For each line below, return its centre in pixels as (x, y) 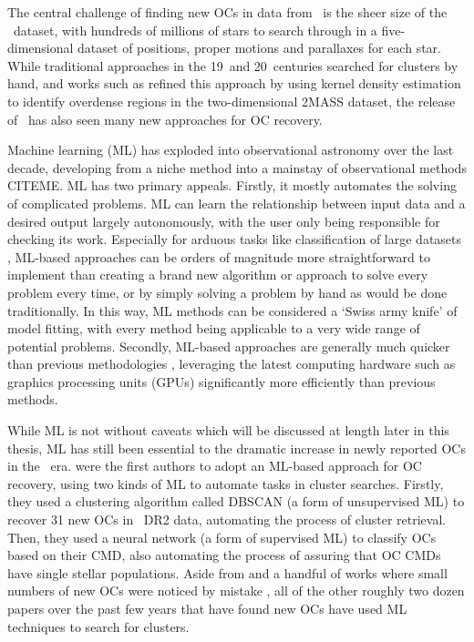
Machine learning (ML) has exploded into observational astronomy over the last (231, 150)
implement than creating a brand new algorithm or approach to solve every (218, 275)
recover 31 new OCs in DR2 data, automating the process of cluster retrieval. (227, 520)
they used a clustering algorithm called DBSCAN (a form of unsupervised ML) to (236, 501)
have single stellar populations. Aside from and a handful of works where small (227, 572)
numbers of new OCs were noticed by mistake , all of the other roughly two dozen (236, 591)
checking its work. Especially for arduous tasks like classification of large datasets (235, 239)
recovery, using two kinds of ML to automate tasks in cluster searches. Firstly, (226, 483)
